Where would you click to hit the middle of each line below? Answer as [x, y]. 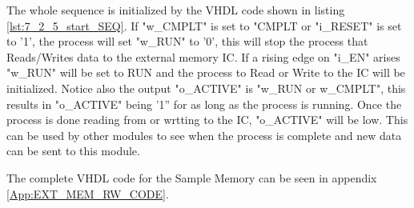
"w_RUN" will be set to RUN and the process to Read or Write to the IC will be [206, 72]
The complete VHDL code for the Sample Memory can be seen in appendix [192, 177]
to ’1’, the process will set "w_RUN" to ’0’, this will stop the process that [187, 41]
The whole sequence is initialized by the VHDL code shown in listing [176, 10]
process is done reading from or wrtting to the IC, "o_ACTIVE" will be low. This [207, 120]
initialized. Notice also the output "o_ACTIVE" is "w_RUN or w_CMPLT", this [206, 88]
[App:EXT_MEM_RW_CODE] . [88, 193]
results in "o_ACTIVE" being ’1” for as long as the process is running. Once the [204, 104]
